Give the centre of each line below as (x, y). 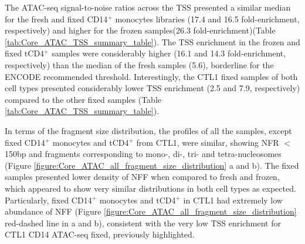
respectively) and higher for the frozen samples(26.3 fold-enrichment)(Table (140, 30)
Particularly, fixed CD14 (48, 200)
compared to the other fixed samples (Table (83, 99)
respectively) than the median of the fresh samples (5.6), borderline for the (139, 64)
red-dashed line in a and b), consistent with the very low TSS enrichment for (143, 223)
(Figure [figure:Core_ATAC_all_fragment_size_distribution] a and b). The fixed (152, 165)
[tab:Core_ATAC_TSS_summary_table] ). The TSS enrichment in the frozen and (152, 41)
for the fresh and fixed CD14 (56, 19)
